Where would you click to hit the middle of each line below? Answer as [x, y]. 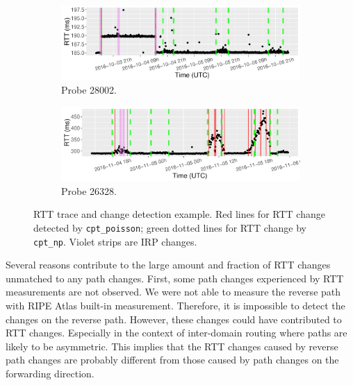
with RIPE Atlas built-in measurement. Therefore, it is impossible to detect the [175, 306]
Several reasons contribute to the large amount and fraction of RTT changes [168, 265]
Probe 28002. [89, 90]
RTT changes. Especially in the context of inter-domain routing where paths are [176, 333]
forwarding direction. [50, 374]
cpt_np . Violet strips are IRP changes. [115, 241]
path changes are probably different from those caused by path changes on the [172, 360]
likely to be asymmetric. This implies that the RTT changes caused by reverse [172, 346]
